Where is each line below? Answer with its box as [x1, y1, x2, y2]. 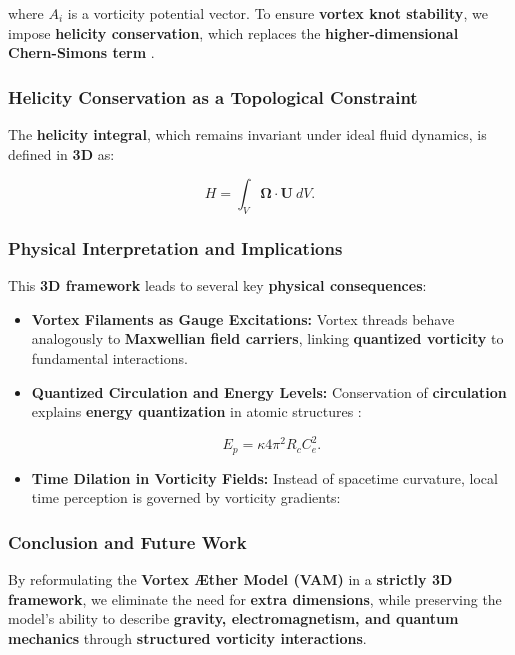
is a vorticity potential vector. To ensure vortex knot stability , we [67, 3, 488, 23]
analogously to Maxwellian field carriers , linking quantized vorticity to [31, 328, 504, 349]
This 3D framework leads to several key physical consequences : [8, 275, 427, 296]
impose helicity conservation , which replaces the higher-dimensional [8, 22, 459, 43]
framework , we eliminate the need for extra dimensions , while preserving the [8, 588, 502, 609]
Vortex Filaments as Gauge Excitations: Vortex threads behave [31, 308, 455, 329]
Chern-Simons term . [8, 42, 155, 63]
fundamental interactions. [31, 347, 188, 368]
